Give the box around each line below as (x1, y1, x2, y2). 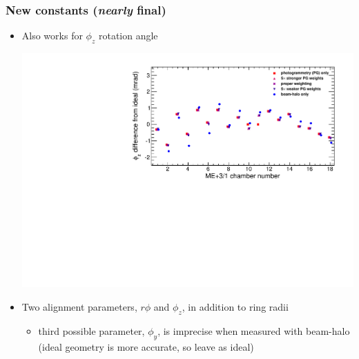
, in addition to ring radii (182, 299, 289, 313)
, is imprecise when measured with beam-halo (157, 323, 350, 338)
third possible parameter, (38, 323, 145, 338)
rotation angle (98, 28, 158, 43)
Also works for (21, 28, 83, 43)
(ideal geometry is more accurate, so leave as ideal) (38, 339, 254, 353)
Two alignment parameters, (21, 299, 137, 313)
